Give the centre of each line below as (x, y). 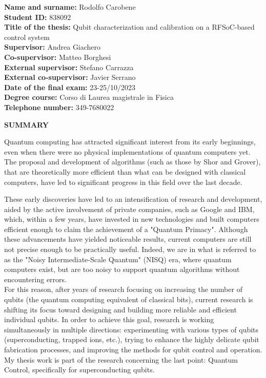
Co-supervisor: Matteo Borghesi (58, 57)
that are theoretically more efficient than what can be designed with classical (125, 171)
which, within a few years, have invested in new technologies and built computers (132, 219)
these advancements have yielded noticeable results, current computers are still (128, 239)
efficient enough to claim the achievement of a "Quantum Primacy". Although (126, 229)
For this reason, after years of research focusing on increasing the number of (123, 289)
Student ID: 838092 (38, 17)
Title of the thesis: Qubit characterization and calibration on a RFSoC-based (129, 27)
